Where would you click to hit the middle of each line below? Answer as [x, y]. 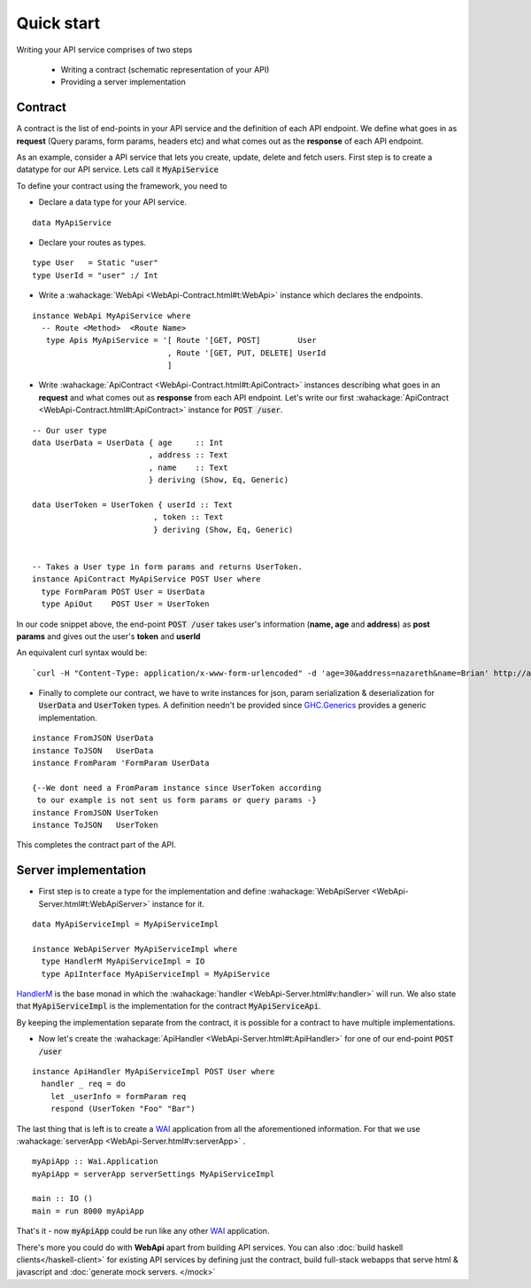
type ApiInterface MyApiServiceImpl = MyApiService [155, 974]
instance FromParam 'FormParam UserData [121, 763]
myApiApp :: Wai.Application [95, 1162]
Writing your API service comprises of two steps [104, 50]
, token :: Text [189, 517]
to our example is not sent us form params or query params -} [177, 800]
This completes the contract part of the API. [96, 845]
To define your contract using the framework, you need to [122, 185]
